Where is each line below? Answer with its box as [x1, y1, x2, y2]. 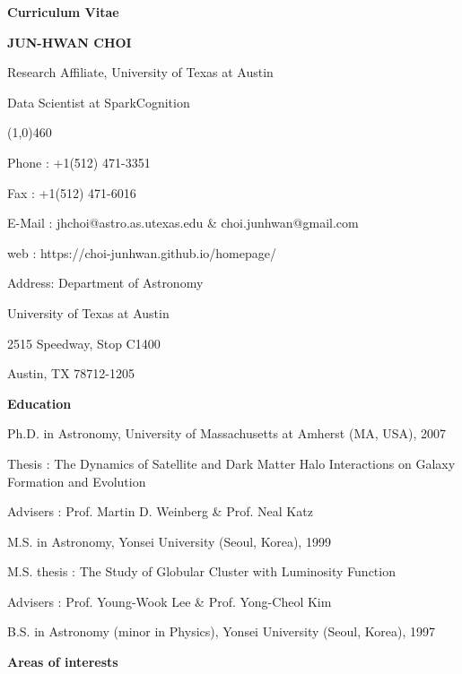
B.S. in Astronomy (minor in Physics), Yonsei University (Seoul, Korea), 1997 [7, 622, 435, 641]
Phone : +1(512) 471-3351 [7, 152, 151, 171]
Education [7, 393, 72, 412]
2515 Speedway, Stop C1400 [7, 333, 161, 352]
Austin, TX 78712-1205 [7, 364, 135, 383]
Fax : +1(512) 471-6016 [7, 183, 136, 202]
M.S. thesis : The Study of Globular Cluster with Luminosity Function [7, 562, 396, 581]
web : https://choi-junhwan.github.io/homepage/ [7, 243, 276, 262]
